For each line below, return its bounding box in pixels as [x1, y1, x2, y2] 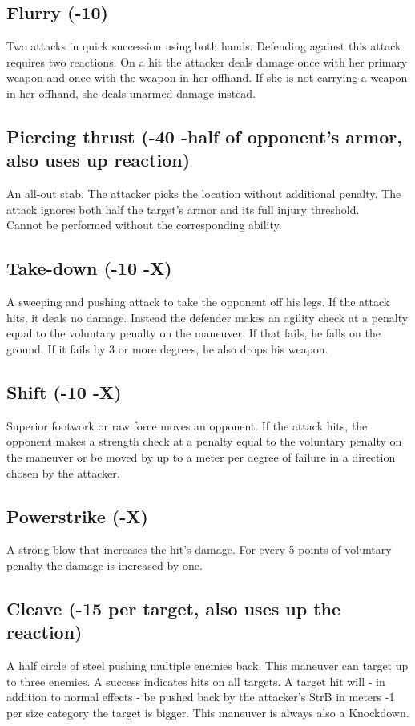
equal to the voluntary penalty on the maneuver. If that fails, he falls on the [6, 325, 381, 341]
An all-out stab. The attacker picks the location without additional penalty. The [6, 185, 401, 202]
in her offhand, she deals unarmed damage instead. [6, 84, 256, 101]
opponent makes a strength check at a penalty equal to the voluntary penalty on [6, 433, 402, 450]
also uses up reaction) [6, 147, 191, 172]
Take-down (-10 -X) [6, 256, 172, 280]
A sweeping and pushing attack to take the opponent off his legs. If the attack [6, 293, 390, 310]
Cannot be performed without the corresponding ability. [6, 216, 282, 233]
